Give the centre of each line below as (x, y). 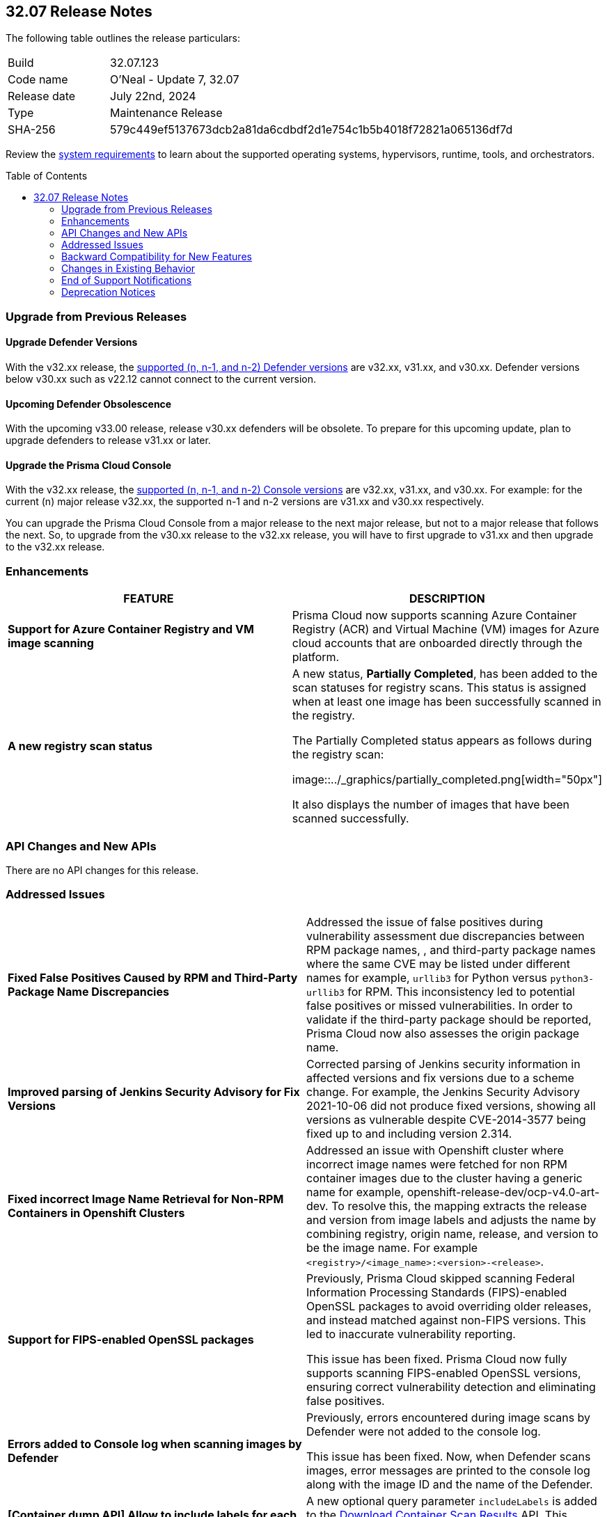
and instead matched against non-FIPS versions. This (446, 1320)
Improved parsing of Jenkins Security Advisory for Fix (154, 1091)
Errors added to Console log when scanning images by (155, 1444)
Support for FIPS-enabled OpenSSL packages (131, 1339)
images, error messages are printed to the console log (448, 1470)
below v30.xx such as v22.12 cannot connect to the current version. (161, 379)
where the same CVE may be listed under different (438, 963)
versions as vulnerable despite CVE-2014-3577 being (446, 1119)
